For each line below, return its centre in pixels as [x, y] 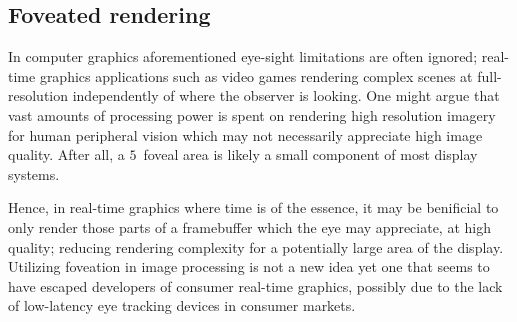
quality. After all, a [66, 154]
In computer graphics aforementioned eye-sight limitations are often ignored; [243, 56]
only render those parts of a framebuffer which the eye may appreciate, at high [249, 226]
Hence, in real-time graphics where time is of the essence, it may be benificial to [253, 207]
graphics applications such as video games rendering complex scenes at [256, 75]
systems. [34, 173]
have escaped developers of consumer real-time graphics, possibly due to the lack [255, 285]
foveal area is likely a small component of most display [310, 154]
